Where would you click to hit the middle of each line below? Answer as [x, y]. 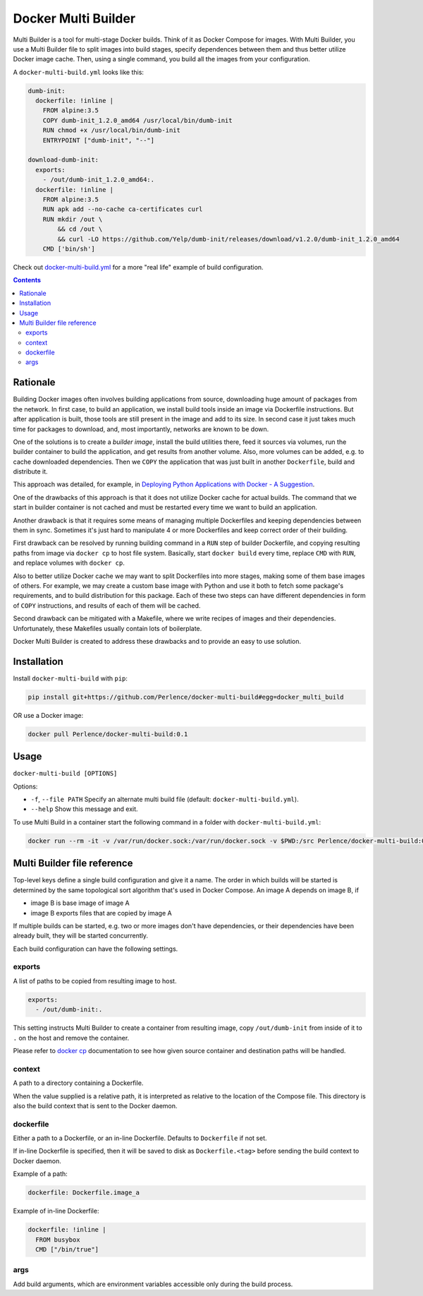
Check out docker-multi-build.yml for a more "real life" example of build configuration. [138, 267]
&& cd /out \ [80, 229]
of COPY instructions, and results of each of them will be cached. [107, 605]
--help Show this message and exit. [84, 809]
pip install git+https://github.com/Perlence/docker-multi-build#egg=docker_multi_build [186, 697]
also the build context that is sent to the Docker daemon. [95, 1105]
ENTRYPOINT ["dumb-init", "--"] [99, 140]
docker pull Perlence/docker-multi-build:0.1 [108, 734]
